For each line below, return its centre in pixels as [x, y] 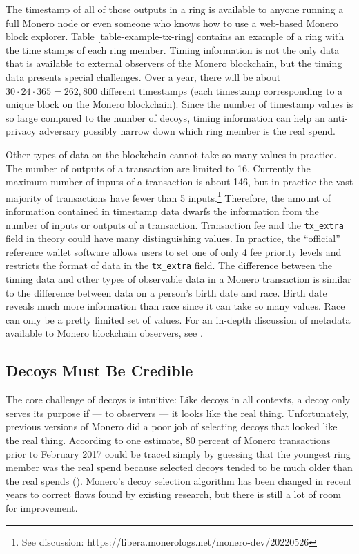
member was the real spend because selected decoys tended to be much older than [179, 467]
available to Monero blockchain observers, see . [104, 333]
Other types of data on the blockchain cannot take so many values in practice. [171, 154]
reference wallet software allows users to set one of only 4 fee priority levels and [174, 251]
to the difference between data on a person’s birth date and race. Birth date [166, 292]
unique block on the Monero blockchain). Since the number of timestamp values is [179, 104]
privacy [21, 131]
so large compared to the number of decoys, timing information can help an [165, 117]
